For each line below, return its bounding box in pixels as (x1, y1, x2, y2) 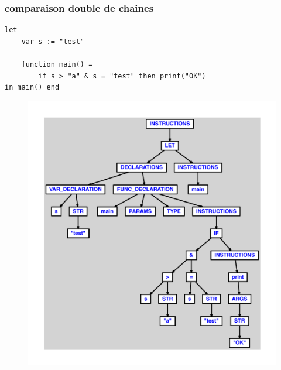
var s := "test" (21, 37, 85, 46)
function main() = (21, 60, 93, 68)
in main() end (5, 83, 60, 92)
